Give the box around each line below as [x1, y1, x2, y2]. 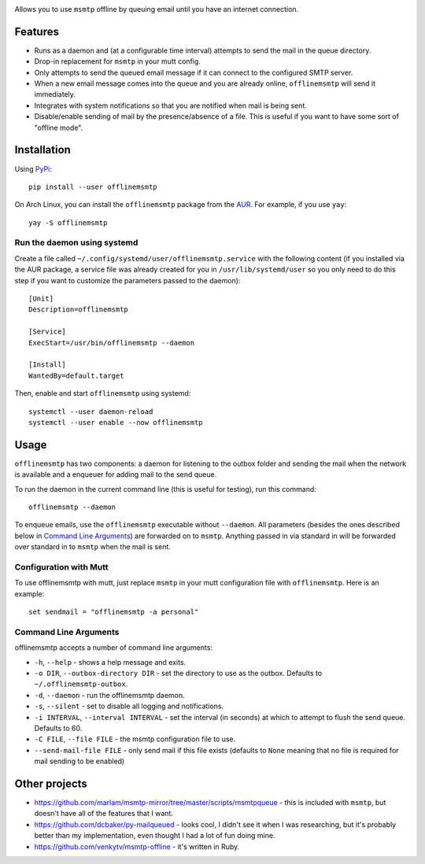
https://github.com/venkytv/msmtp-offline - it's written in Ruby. [34, 842, 240, 851]
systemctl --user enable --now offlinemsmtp [28, 418, 204, 426]
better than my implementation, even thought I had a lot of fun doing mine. [34, 831, 275, 840]
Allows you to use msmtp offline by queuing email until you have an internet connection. [14, 5, 299, 13]
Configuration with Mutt [14, 561, 109, 572]
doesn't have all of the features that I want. [34, 809, 173, 818]
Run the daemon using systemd [14, 237, 139, 248]
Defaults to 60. [34, 723, 83, 733]
